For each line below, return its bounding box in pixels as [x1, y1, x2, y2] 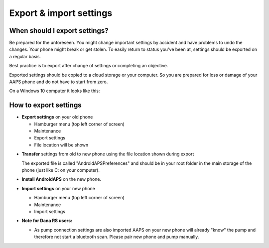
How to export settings [9, 101, 82, 110]
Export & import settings [9, 7, 113, 18]
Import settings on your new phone [21, 185, 96, 191]
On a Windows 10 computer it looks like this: [9, 88, 100, 94]
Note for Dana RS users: [21, 218, 72, 224]
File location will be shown [34, 142, 89, 148]
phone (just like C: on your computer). [21, 167, 100, 173]
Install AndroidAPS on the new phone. [21, 176, 102, 182]
